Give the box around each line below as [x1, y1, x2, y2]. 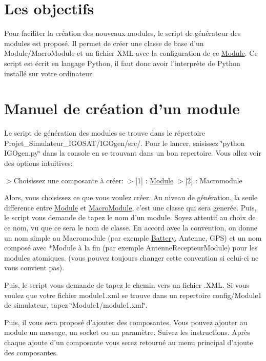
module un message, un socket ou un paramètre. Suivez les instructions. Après [4, 327, 250, 337]
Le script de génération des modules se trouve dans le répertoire [4, 128, 205, 138]
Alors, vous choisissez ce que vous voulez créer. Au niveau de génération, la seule [4, 192, 258, 203]
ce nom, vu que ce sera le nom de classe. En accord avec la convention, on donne [4, 222, 257, 232]
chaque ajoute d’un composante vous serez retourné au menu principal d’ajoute [4, 336, 253, 347]
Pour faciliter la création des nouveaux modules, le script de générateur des [4, 28, 241, 38]
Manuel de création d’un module [4, 98, 240, 119]
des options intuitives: [4, 158, 73, 168]
